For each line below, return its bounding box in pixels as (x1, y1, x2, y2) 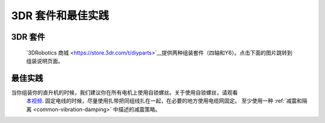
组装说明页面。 (26, 57, 63, 64)
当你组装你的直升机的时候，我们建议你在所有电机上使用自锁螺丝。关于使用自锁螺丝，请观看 (11, 89, 238, 96)
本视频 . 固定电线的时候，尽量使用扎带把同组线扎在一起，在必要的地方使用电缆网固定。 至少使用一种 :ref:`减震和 (26, 97, 302, 104)
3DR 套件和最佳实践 (11, 9, 110, 22)
